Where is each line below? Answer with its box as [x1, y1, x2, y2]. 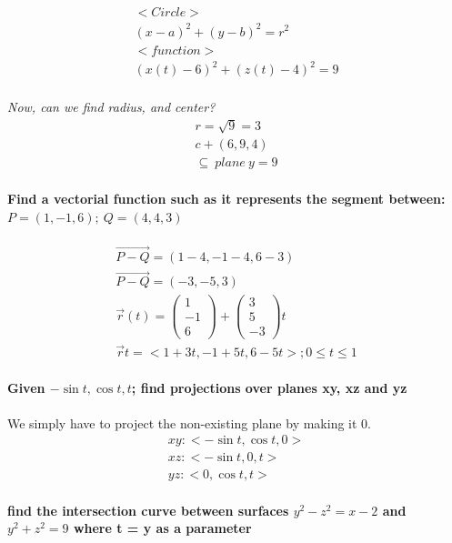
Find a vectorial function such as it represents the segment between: [7, 188, 446, 207]
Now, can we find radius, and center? [7, 97, 216, 116]
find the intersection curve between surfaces [7, 500, 289, 519]
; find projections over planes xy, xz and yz [131, 378, 407, 397]
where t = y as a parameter [73, 518, 252, 538]
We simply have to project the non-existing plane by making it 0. [7, 413, 371, 432]
